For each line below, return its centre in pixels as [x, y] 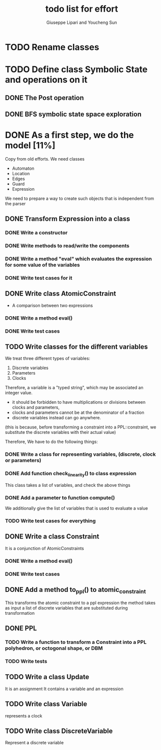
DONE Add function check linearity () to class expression [71, 474]
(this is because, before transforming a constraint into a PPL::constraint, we [81, 427]
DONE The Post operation [45, 98]
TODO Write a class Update [47, 677]
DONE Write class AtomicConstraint [61, 294]
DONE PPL [21, 628]
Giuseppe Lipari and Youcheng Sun [82, 22]
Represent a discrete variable [35, 743]
